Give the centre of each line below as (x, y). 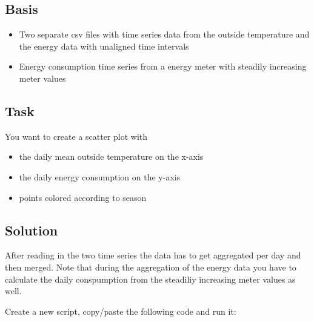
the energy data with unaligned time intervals (104, 46)
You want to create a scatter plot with (76, 136)
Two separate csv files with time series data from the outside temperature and (164, 34)
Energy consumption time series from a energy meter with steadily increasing (163, 66)
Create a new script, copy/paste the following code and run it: (121, 311)
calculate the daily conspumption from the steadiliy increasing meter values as (150, 279)
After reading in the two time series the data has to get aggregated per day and (153, 255)
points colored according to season (83, 197)
